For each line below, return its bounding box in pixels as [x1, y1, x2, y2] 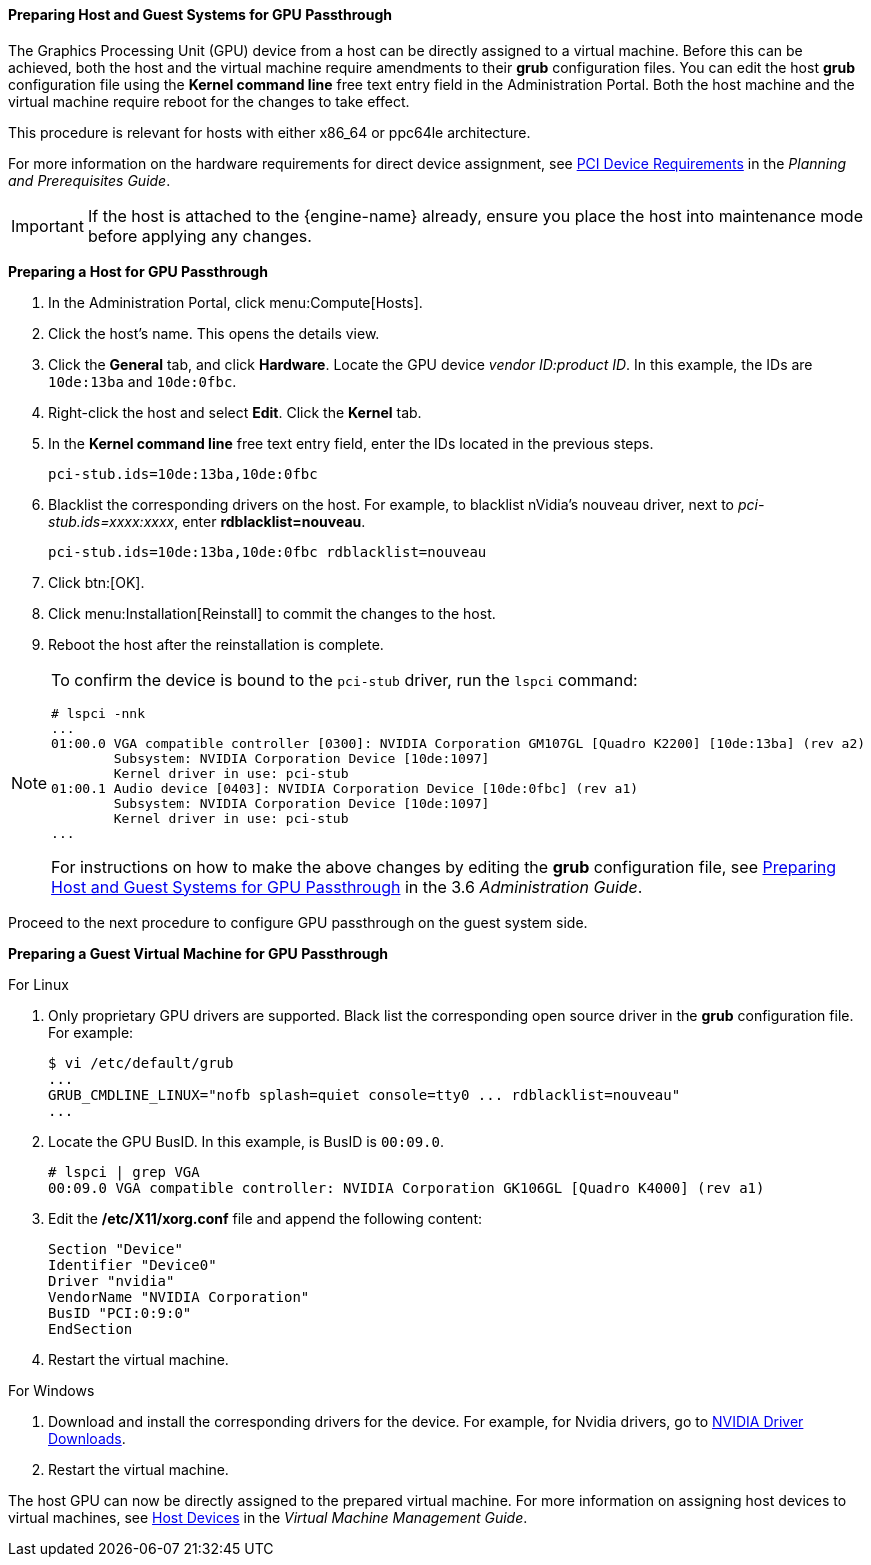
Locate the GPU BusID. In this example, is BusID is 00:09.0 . [48, 1132, 444, 1150]
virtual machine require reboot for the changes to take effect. [8, 92, 410, 110]
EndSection [48, 1320, 133, 1337]
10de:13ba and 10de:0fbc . [48, 372, 237, 390]
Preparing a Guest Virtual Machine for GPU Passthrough [8, 944, 388, 962]
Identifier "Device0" [48, 1256, 217, 1273]
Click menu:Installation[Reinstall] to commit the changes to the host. [48, 604, 496, 622]
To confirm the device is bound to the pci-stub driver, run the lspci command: [51, 669, 638, 690]
